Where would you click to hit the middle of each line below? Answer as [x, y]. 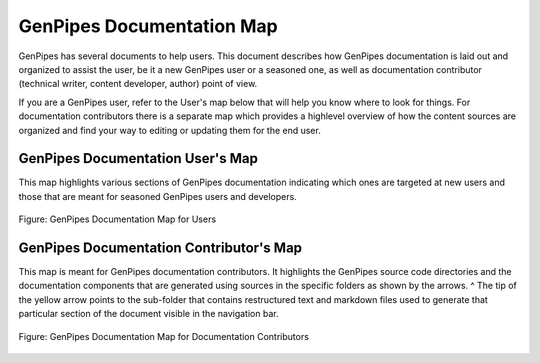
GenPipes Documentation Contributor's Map [160, 248]
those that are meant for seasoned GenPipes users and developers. [157, 196]
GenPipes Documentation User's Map [138, 158]
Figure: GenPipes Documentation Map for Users [117, 219]
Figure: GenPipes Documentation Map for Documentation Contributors [164, 336]
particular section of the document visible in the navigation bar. [148, 314]
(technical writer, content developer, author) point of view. [138, 84]
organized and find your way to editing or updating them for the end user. [170, 130]
